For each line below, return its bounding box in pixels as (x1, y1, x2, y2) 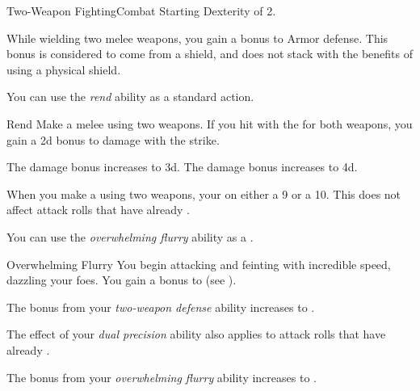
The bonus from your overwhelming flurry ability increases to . (6, 368, 317, 385)
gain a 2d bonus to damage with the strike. (6, 131, 220, 148)
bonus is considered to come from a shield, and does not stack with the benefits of (6, 45, 414, 62)
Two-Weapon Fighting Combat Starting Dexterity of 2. (6, 2, 276, 19)
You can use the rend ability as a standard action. (6, 88, 254, 105)
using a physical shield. (6, 61, 121, 78)
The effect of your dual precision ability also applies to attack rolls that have (6, 326, 386, 343)
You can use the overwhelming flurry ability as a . (6, 228, 254, 245)
